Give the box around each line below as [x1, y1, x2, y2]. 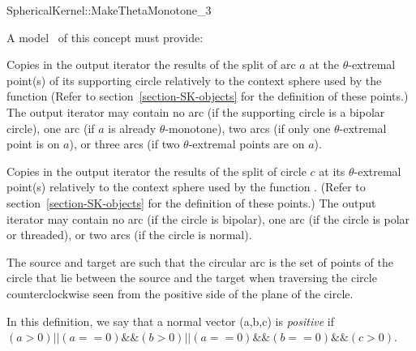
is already [108, 119, 157, 136]
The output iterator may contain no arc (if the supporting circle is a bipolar [6, 103, 385, 120]
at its [319, 162, 345, 179]
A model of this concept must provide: [6, 28, 204, 45]
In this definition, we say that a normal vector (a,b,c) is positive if [6, 312, 334, 329]
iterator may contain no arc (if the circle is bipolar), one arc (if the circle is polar [6, 210, 410, 227]
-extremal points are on [188, 135, 305, 152]
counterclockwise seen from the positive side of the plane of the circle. [6, 285, 354, 302]
